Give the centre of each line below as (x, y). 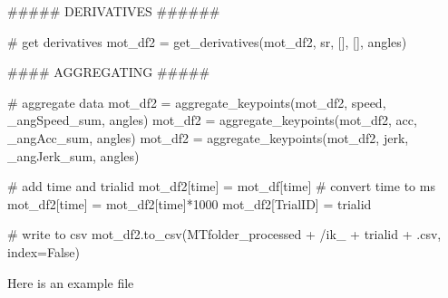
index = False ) (44, 251)
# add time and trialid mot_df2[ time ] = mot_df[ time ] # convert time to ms (221, 186)
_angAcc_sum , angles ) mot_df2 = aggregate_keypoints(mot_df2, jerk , (208, 137)
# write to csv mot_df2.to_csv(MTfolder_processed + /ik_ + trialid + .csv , (224, 234)
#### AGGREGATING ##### (109, 72)
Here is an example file (71, 282)
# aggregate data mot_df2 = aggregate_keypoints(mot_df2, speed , (197, 102)
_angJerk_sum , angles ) (73, 155)
